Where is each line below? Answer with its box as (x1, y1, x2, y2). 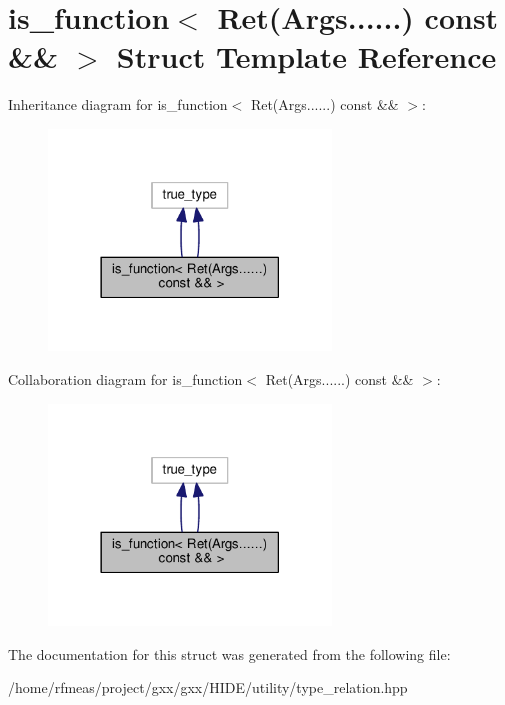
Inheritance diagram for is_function (8, 94, 228, 115)
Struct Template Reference (116, 36, 497, 77)
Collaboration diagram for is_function (8, 369, 243, 390)
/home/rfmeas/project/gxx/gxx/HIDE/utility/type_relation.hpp (8, 677, 408, 698)
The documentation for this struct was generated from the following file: (8, 643, 451, 664)
